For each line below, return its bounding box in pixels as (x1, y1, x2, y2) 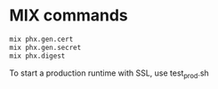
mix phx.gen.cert (9, 35, 74, 44)
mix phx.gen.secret (9, 43, 82, 52)
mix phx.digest (9, 51, 66, 61)
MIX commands (9, 5, 129, 26)
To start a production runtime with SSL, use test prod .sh (9, 68, 209, 80)
